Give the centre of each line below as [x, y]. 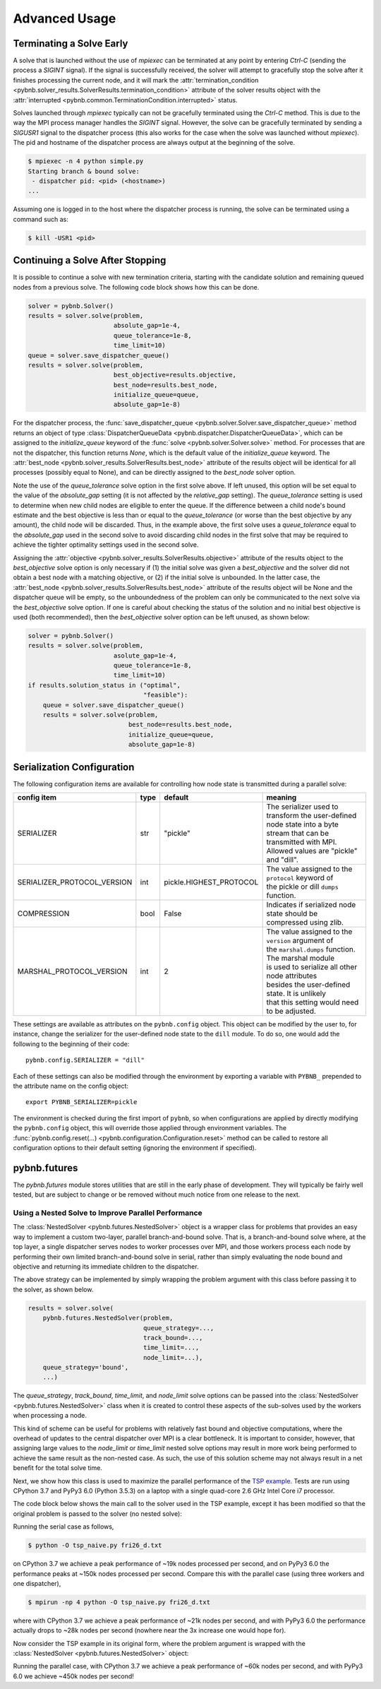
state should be [292, 913]
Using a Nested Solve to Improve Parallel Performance [108, 1213]
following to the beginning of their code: [71, 1044]
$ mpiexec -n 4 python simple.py [86, 161]
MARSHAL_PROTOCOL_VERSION [72, 971]
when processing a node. [50, 1416]
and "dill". [283, 860]
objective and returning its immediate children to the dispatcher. [106, 1266]
